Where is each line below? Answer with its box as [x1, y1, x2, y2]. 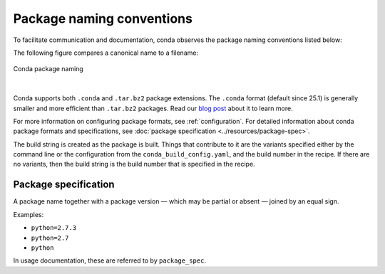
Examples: [13, 210, 44, 218]
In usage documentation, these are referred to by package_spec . [13, 256, 207, 265]
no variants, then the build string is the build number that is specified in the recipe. [13, 160, 256, 169]
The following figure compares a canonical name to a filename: [13, 48, 199, 57]
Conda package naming [13, 65, 83, 73]
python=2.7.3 [31, 224, 77, 232]
